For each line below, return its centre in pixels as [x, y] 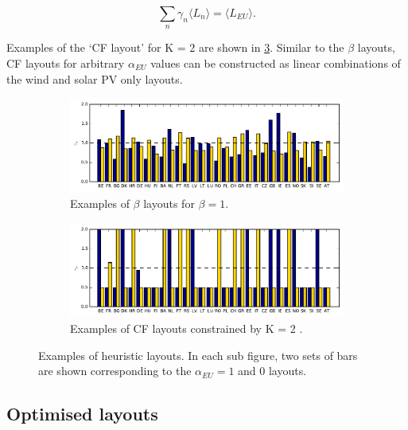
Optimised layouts [82, 414]
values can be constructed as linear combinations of [276, 63]
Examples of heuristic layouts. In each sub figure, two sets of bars [198, 355]
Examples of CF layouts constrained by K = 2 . [187, 328]
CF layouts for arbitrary [66, 63]
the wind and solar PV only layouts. [95, 78]
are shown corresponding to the [115, 371]
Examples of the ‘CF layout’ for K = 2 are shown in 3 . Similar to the [175, 47]
